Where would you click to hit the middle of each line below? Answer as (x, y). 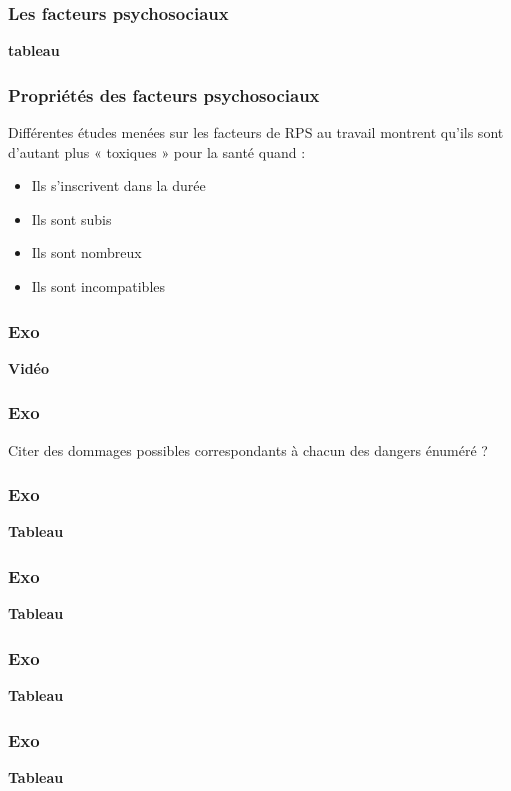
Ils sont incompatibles (98, 286)
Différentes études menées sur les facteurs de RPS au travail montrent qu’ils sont (256, 132)
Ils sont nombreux (86, 252)
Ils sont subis (71, 218)
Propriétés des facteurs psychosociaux (164, 94)
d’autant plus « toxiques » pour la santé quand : (157, 151)
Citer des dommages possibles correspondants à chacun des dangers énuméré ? (248, 449)
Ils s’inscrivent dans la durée (118, 185)
